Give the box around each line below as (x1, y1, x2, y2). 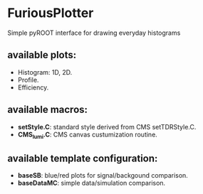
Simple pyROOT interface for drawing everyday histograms (7, 28, 181, 37)
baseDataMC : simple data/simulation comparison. (17, 179, 166, 188)
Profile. (17, 75, 39, 84)
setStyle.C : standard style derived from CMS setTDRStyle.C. (17, 122, 197, 131)
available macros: (7, 104, 88, 116)
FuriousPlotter (7, 5, 94, 21)
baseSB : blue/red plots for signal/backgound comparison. (17, 171, 189, 180)
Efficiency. (17, 83, 49, 92)
